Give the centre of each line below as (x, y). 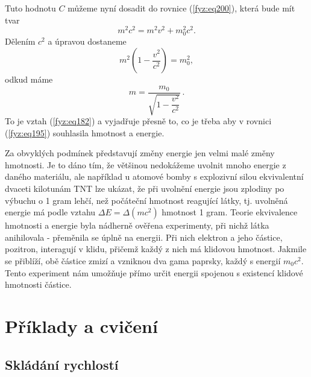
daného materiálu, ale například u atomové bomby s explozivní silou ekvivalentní (154, 176)
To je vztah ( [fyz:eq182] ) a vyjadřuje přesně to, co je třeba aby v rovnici (138, 121)
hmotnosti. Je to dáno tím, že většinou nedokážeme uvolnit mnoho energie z (146, 164)
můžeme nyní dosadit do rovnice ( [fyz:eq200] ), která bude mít (181, 8)
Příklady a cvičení (81, 325)
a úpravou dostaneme (87, 41)
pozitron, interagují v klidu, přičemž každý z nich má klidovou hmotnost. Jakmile (156, 249)
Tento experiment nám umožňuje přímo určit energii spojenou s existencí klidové (154, 272)
